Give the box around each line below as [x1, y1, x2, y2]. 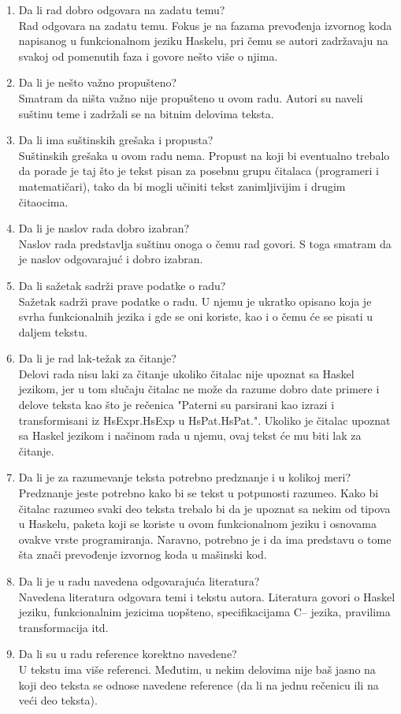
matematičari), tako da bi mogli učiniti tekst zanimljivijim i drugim [18, 177, 346, 194]
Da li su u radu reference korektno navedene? [18, 645, 237, 662]
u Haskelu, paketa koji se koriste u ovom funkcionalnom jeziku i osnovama [18, 515, 377, 532]
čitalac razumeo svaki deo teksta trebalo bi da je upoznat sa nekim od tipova [18, 500, 391, 516]
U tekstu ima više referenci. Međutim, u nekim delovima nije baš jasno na [18, 660, 376, 677]
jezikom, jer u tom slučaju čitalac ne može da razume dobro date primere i [18, 381, 380, 397]
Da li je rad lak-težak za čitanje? [18, 350, 176, 366]
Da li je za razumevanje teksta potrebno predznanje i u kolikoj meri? [18, 469, 351, 485]
